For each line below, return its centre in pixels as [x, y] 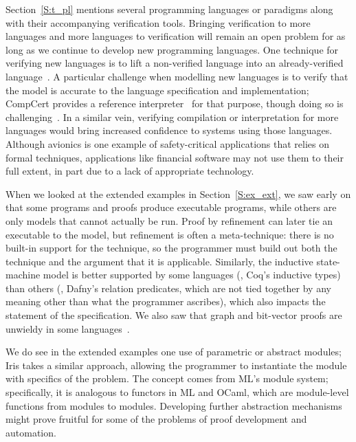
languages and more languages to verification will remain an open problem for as [176, 36]
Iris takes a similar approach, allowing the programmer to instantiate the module [176, 365]
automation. [31, 432]
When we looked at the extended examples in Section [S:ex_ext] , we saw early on [178, 194]
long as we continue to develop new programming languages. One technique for [172, 49]
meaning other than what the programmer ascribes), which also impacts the [166, 301]
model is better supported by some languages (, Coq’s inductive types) [192, 275]
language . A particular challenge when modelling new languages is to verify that [177, 76]
